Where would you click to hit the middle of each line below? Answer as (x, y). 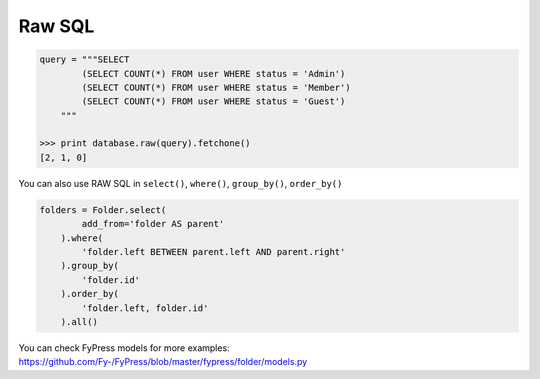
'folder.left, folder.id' (145, 308)
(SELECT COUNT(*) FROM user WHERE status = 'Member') (216, 87)
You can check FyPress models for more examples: (124, 347)
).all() (79, 321)
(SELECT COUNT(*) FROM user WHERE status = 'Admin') (213, 73)
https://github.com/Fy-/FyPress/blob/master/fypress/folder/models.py (163, 362)
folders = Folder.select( (103, 209)
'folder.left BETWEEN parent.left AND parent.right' (213, 252)
